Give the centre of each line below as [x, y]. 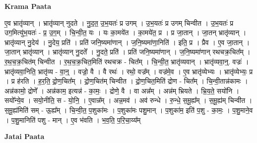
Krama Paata [28, 6]
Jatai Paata [25, 136]
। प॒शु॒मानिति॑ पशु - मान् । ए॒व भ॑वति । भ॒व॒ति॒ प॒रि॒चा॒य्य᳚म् [73, 119]
